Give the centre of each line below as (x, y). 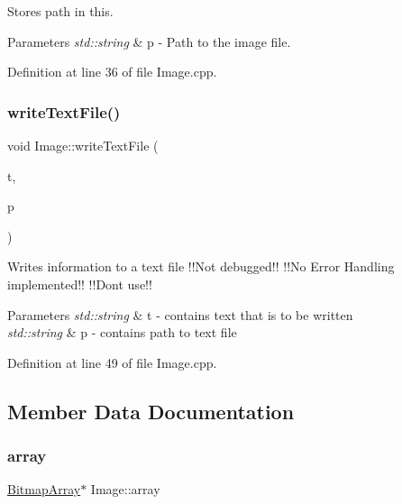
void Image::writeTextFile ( (83, 145)
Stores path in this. (60, 11)
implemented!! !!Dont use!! (80, 284)
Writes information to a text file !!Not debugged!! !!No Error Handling (201, 266)
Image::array (125, 489)
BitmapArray (44, 489)
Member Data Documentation (151, 411)
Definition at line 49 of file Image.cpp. (112, 362)
